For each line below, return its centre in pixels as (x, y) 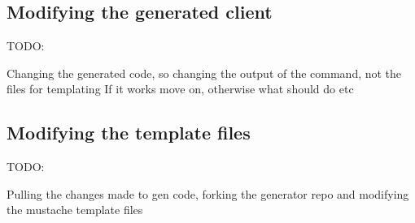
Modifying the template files (129, 133)
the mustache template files (75, 210)
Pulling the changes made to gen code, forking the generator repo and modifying (208, 193)
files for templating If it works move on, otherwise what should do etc (180, 89)
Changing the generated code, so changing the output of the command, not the (204, 73)
